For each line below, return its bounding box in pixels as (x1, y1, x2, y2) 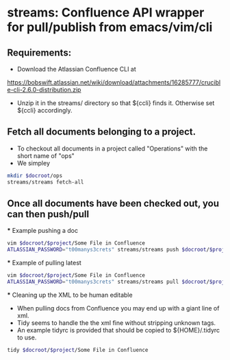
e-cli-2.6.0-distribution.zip (7, 86, 81, 93)
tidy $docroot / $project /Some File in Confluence (7, 346, 149, 353)
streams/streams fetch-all (7, 179, 84, 185)
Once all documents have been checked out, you (7, 197, 220, 209)
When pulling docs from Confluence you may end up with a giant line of (16, 304, 220, 312)
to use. (16, 333, 37, 341)
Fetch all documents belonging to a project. (7, 126, 196, 138)
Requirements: (7, 47, 72, 58)
